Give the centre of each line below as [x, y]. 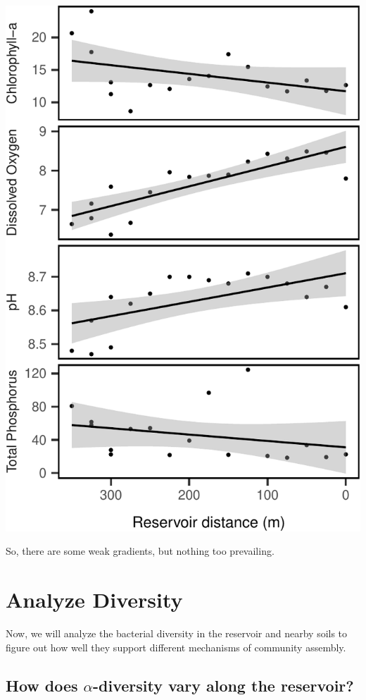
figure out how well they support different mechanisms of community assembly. [176, 647]
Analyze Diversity [94, 600]
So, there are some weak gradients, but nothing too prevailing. [140, 551]
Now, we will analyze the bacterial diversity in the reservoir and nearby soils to [177, 633]
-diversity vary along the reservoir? [223, 685]
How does [42, 685]
